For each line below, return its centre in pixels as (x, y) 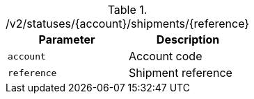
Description (188, 39)
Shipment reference (181, 73)
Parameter (67, 39)
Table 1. (127, 10)
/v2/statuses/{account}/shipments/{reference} (128, 24)
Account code (166, 56)
